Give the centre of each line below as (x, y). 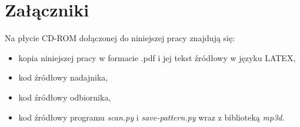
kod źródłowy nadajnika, (63, 77)
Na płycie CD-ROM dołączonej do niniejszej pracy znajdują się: (120, 38)
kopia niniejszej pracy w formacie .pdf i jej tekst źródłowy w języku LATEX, (157, 57)
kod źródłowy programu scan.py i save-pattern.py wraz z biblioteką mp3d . (151, 117)
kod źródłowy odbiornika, (65, 97)
